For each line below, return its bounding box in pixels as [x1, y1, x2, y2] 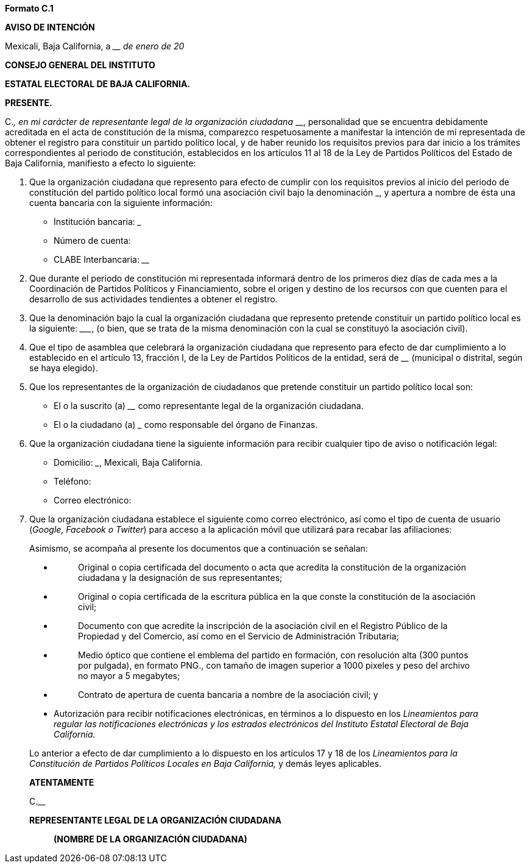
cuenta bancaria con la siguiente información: [29, 197, 213, 208]
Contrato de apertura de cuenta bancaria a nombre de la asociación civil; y [78, 689, 378, 700]
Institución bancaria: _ [54, 216, 142, 227]
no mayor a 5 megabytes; [78, 671, 180, 681]
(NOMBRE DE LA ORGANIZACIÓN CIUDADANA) [54, 834, 247, 844]
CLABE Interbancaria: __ [54, 254, 150, 265]
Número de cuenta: [54, 235, 131, 246]
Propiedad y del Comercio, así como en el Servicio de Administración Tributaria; [78, 631, 399, 641]
